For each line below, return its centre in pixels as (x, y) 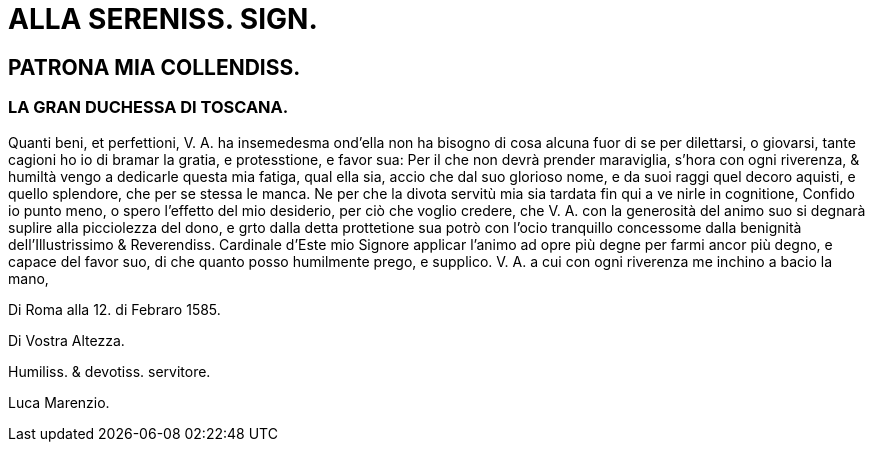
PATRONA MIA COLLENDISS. (154, 67)
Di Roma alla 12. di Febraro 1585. (114, 309)
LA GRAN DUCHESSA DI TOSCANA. (148, 107)
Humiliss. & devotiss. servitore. (109, 371)
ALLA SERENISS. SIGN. (163, 19)
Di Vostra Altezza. (66, 340)
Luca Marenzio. (59, 402)
